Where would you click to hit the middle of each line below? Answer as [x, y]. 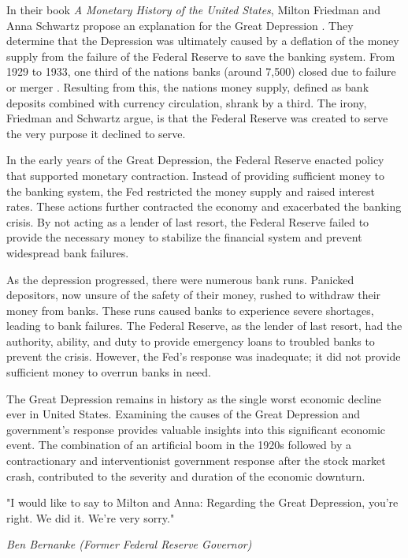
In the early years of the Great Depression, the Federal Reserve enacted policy [195, 160]
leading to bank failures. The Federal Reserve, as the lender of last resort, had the [204, 326]
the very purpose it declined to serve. [96, 133]
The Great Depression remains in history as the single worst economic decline [194, 398]
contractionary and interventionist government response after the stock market [196, 461]
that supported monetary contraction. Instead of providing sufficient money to [195, 175]
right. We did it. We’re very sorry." [91, 517]
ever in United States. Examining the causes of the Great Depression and [183, 414]
